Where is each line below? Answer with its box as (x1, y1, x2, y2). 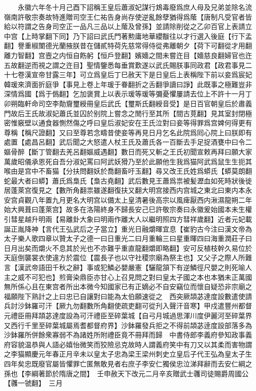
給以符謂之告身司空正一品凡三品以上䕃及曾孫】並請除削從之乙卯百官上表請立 (4, 21, 252, 31)
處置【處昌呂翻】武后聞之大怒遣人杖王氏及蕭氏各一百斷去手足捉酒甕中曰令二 (4, 137, 252, 147)
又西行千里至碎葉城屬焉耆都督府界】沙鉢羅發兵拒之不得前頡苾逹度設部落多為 (4, 320, 252, 330)
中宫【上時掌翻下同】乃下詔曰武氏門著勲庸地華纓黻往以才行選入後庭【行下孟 (4, 30, 252, 41)
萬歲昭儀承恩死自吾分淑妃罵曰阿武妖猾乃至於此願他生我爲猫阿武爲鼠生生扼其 (4, 156, 252, 166)
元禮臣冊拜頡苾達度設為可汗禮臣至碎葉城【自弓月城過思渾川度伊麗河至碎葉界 (4, 310, 252, 320)
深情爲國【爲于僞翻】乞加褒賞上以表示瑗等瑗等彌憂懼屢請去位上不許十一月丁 (4, 89, 252, 99)
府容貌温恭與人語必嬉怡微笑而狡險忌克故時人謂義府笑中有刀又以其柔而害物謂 (4, 339, 252, 349)
